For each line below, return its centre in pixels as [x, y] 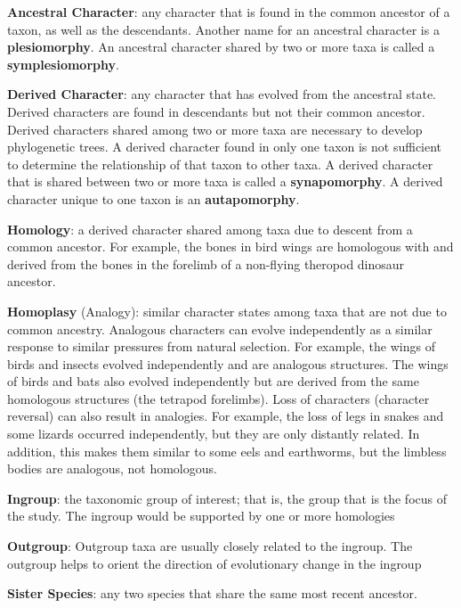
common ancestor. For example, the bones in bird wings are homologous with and [230, 246]
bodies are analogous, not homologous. [112, 468]
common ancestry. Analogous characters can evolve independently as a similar [220, 329]
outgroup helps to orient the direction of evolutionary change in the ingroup [214, 563]
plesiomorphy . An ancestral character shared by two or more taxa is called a [221, 47]
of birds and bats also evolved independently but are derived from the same [213, 381]
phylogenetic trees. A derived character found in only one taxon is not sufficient [225, 147]
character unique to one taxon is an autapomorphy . [154, 198]
